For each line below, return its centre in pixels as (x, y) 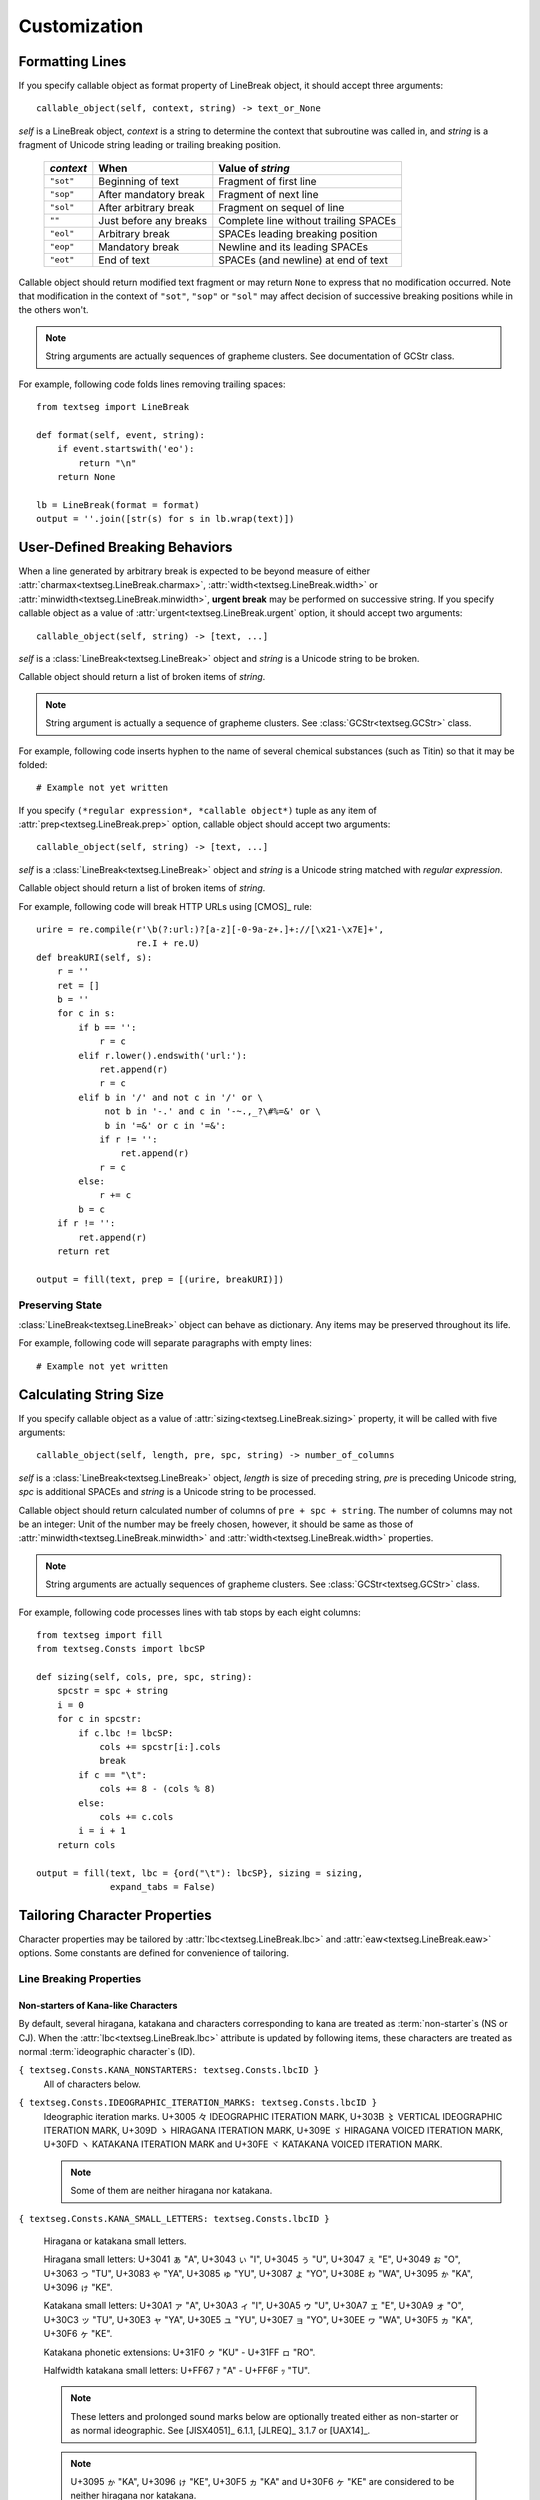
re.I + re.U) (168, 943)
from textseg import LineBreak (113, 406)
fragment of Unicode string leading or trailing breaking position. (149, 145)
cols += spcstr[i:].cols (160, 1747)
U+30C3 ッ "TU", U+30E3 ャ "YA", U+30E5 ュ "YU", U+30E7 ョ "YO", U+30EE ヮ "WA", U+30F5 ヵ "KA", (258, 2319)
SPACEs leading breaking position (298, 233)
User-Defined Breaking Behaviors (125, 546)
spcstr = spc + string (112, 1691)
